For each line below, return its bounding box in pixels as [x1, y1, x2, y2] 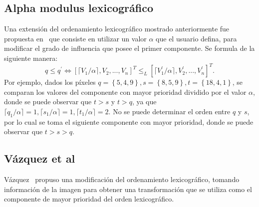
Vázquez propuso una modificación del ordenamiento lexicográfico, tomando [4, 174, 240, 185]
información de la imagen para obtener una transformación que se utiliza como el [4, 184, 252, 194]
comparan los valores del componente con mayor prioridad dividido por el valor [4, 86, 247, 97]
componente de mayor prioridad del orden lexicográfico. [4, 194, 174, 204]
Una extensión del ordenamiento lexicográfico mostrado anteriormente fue [4, 23, 230, 34]
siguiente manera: [4, 52, 58, 63]
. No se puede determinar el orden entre [108, 106, 231, 116]
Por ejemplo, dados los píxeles [4, 77, 96, 87]
